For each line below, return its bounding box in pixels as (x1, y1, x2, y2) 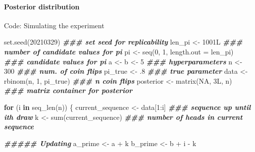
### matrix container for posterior (4, 85, 133, 96)
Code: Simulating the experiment (4, 20, 104, 30)
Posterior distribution (4, 1, 80, 11)
